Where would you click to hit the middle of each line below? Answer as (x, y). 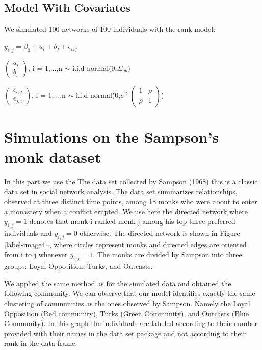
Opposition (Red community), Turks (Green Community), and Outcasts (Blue (127, 313)
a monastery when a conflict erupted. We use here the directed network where (126, 211)
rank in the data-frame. (41, 343)
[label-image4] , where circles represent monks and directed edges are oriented (125, 244)
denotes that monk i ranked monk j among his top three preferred (132, 221)
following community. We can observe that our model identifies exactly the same (130, 293)
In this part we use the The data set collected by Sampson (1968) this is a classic (131, 181)
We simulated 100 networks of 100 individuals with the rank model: (110, 29)
